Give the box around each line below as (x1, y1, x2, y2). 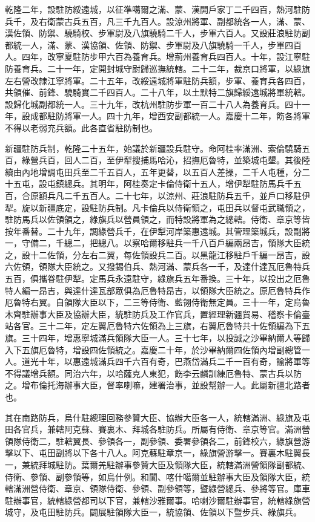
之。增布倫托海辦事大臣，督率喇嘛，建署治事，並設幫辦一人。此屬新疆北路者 (5, 379, 310, 391)
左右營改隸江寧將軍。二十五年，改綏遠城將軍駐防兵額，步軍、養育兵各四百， (5, 74, 310, 86)
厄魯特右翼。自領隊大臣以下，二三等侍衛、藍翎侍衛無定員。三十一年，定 (5, 296, 293, 308)
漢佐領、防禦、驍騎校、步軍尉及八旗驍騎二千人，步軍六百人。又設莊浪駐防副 (5, 27, 310, 39)
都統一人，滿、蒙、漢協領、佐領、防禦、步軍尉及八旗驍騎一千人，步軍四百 (5, 38, 302, 51)
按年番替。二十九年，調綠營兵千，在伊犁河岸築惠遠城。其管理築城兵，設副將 (5, 224, 310, 237)
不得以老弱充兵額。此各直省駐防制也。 (5, 121, 157, 134)
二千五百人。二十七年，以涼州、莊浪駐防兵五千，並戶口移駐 (64, 189, 302, 201)
